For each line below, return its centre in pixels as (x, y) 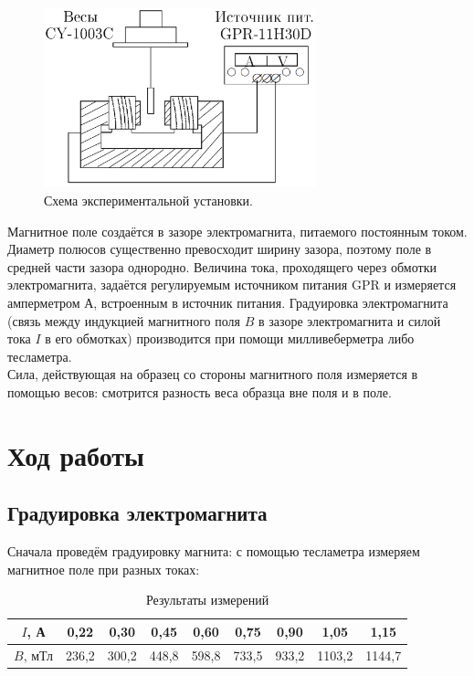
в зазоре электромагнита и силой (349, 320)
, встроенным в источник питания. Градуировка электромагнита (271, 302)
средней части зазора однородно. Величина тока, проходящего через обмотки (222, 266)
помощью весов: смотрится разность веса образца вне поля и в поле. (200, 391)
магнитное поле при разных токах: (104, 569)
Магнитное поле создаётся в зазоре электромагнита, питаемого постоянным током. (237, 231)
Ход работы (76, 454)
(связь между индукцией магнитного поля (124, 320)
